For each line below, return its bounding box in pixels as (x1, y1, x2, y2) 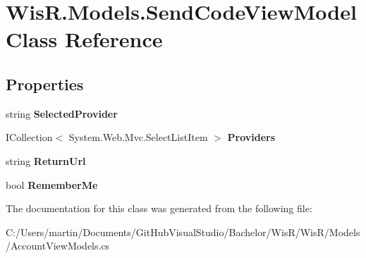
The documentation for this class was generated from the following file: (6, 201, 312, 216)
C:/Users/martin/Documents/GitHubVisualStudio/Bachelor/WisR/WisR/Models (6, 224, 360, 239)
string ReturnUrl (6, 153, 86, 168)
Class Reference (6, 25, 163, 54)
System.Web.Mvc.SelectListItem (68, 130, 208, 145)
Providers (227, 130, 276, 145)
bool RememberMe (6, 177, 98, 192)
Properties (6, 73, 84, 94)
